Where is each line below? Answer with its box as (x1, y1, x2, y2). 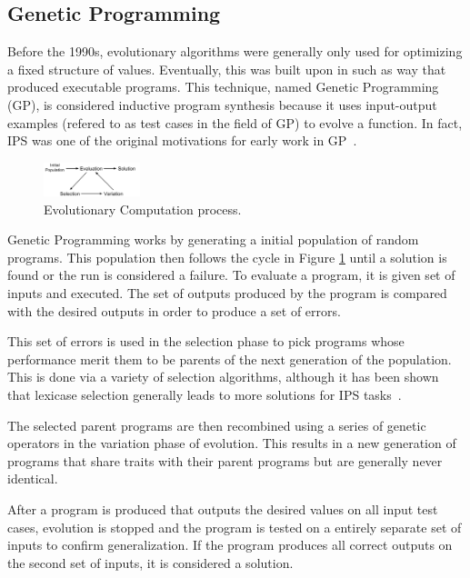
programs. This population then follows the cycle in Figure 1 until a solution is (7, 247, 447, 266)
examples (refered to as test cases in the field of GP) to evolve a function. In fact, (7, 113, 463, 132)
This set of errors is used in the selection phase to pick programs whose (7, 332, 405, 351)
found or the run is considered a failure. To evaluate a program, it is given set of (7, 265, 455, 284)
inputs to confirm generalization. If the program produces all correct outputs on (7, 535, 453, 554)
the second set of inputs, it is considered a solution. (7, 553, 294, 572)
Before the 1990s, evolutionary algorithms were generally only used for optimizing (7, 42, 463, 61)
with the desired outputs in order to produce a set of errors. (7, 301, 341, 320)
